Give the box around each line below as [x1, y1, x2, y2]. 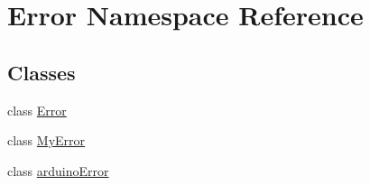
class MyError [7, 131, 86, 150]
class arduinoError [7, 161, 109, 180]
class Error [7, 100, 67, 119]
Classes [7, 58, 76, 86]
